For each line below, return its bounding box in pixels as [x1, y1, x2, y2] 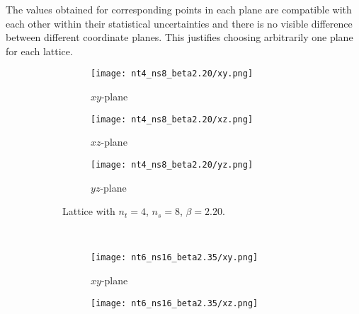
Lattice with [62, 204, 115, 219]
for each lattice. [6, 43, 73, 58]
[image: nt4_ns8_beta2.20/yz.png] [91, 159, 253, 170]
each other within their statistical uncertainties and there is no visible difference [6, 16, 353, 30]
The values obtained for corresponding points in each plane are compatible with [6, 2, 352, 16]
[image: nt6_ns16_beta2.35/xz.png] [91, 298, 258, 308]
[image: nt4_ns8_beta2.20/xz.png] [91, 114, 253, 124]
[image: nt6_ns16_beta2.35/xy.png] [91, 252, 258, 263]
